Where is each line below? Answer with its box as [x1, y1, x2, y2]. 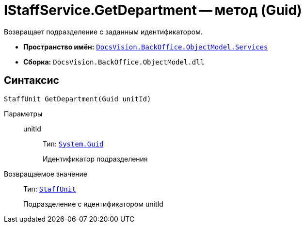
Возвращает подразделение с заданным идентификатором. [4, 27, 203, 36]
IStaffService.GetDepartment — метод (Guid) [4, 2, 302, 18]
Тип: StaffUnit [23, 184, 76, 193]
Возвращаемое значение [4, 169, 87, 178]
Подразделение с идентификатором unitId [23, 199, 163, 208]
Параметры [4, 109, 43, 118]
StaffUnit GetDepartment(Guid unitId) [4, 95, 151, 103]
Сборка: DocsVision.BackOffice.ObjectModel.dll [23, 57, 205, 66]
